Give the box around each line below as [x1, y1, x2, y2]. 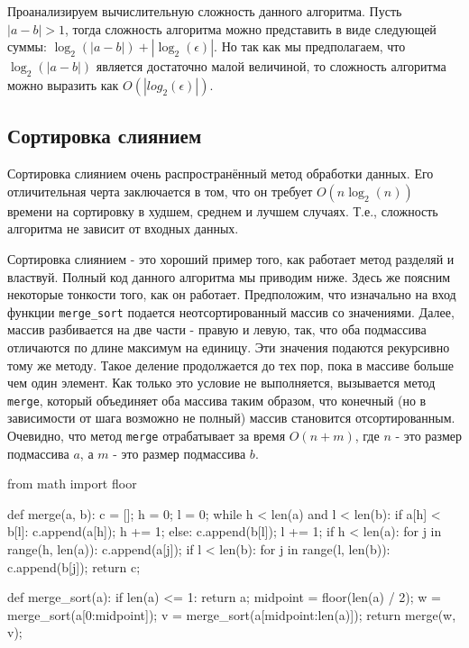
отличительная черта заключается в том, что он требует [7, 181, 313, 200]
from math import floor [7, 474, 137, 493]
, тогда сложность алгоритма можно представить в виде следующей [64, 19, 437, 38]
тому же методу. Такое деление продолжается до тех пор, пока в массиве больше [7, 355, 454, 374]
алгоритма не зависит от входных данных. [7, 219, 239, 238]
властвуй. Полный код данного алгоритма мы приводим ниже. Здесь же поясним [7, 267, 451, 286]
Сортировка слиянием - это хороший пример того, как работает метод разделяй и [7, 249, 455, 268]
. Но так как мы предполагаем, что [214, 37, 406, 56]
